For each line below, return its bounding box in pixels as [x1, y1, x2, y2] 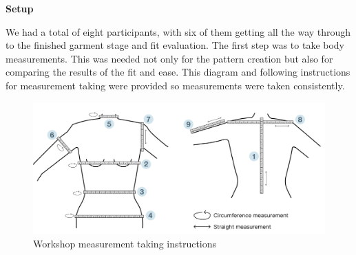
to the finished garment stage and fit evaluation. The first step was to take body [6, 38, 345, 52]
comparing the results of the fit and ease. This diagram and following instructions [6, 65, 350, 79]
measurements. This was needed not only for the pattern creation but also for [6, 51, 333, 65]
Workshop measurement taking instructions [33, 236, 217, 250]
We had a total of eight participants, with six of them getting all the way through [6, 24, 351, 38]
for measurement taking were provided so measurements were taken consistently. [6, 78, 345, 92]
